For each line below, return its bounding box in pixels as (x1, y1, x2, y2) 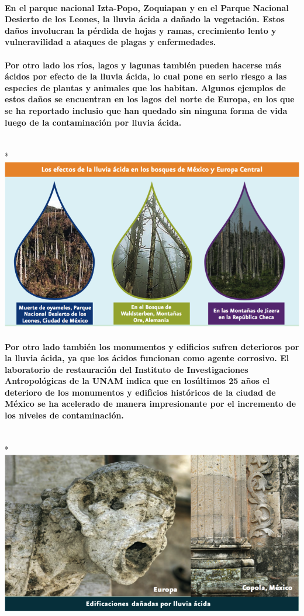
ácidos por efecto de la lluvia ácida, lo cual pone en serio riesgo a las (5, 70, 287, 82)
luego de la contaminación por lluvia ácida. (5, 116, 182, 128)
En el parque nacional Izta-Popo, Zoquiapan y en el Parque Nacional (5, 1, 289, 13)
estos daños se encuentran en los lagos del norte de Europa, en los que (5, 93, 295, 105)
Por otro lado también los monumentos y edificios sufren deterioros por (5, 340, 299, 352)
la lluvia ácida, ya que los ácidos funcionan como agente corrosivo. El (5, 352, 289, 364)
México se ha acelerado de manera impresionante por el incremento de (5, 397, 296, 410)
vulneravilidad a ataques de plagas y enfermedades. (5, 36, 216, 48)
